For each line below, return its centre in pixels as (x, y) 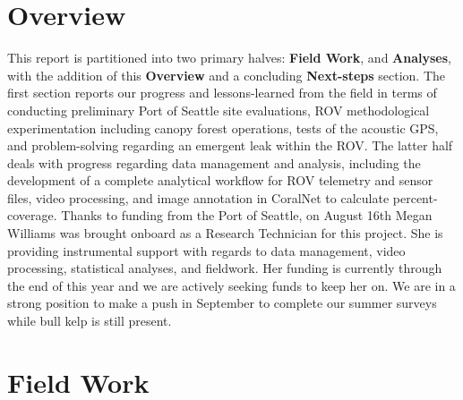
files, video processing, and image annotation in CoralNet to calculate (198, 197)
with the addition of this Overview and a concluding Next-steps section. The (227, 75)
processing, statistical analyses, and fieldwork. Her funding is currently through (225, 268)
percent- (415, 197)
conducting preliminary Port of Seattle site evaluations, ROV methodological (219, 110)
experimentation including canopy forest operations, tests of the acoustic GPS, (223, 128)
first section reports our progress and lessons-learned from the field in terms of (222, 93)
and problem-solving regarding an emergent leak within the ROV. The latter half (230, 145)
